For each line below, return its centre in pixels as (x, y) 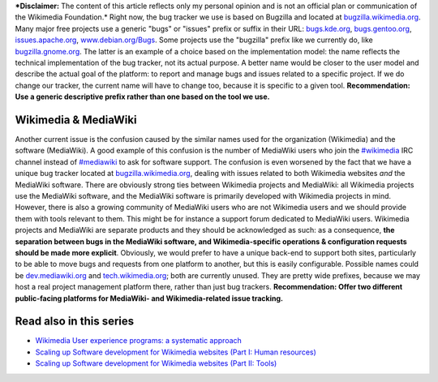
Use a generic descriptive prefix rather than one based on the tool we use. (142, 97)
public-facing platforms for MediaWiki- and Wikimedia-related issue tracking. (149, 298)
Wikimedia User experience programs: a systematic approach (139, 341)
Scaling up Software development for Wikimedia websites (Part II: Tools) (156, 363)
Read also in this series (75, 322)
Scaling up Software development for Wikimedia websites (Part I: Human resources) (176, 352)
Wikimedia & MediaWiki (76, 120)
